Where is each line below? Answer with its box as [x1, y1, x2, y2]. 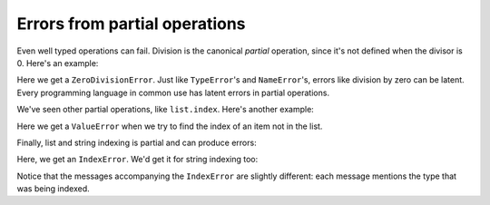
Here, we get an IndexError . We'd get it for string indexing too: [16, 154, 259, 165]
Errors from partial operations [16, 14, 246, 34]
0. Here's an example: [16, 57, 99, 68]
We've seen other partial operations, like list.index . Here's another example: [16, 104, 315, 115]
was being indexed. [16, 183, 90, 194]
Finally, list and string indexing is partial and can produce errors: [16, 137, 258, 148]
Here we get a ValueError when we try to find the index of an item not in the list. [16, 121, 323, 132]
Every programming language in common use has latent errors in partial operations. [16, 87, 330, 98]
